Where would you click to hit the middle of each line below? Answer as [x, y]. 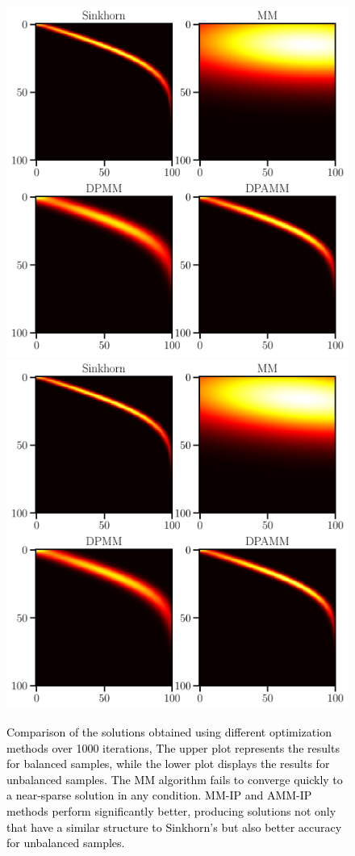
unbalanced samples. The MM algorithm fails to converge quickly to [175, 779]
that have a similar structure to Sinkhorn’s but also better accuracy [174, 827]
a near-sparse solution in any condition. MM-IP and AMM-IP [159, 795]
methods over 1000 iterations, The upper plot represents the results [173, 747]
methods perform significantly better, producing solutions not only [171, 810]
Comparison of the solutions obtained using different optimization [169, 731]
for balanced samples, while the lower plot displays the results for [168, 764]
